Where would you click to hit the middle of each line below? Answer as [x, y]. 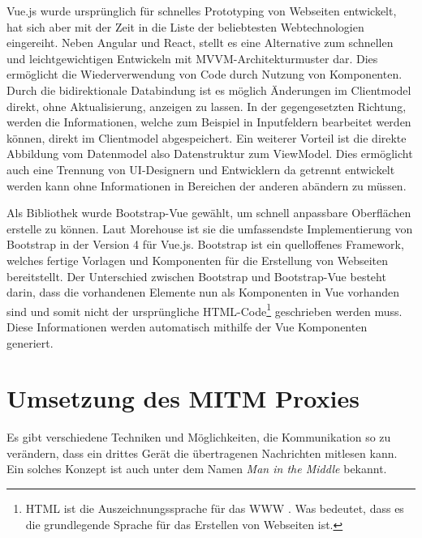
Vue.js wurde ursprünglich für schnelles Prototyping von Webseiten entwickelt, [202, 11]
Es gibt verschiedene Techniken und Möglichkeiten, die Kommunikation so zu [199, 437]
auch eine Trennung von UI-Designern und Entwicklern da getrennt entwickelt [201, 169]
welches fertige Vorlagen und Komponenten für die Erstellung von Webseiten [197, 260]
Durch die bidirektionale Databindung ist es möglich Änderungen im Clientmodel [209, 90]
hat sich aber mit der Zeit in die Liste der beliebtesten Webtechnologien [185, 26]
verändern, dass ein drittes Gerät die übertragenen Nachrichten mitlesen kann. [202, 453]
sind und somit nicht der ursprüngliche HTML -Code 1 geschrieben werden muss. [205, 310]
